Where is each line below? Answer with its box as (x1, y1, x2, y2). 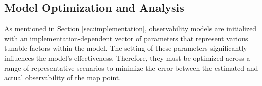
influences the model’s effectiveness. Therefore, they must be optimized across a (4, 52, 250, 63)
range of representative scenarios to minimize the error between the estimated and (4, 62, 258, 73)
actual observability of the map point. (4, 72, 121, 83)
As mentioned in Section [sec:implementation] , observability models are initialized (4, 23, 257, 34)
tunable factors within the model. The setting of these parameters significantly (4, 43, 247, 53)
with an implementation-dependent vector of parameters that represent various (4, 33, 248, 43)
